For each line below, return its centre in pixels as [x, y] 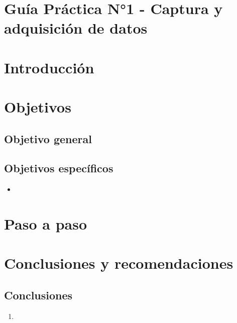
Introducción [49, 67]
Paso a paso [46, 224]
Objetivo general [48, 138]
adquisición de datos [76, 28]
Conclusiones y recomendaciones [119, 263]
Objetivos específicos [59, 168]
